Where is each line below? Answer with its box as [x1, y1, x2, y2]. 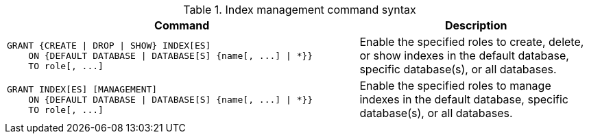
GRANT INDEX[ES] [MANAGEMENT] [7, 84, 158, 94]
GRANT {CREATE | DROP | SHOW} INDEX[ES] [7, 40, 211, 51]
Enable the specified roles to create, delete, [359, 35, 584, 49]
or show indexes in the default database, [359, 49, 569, 62]
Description [444, 18, 507, 32]
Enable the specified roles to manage [359, 79, 551, 92]
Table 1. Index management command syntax [183, 3, 416, 16]
